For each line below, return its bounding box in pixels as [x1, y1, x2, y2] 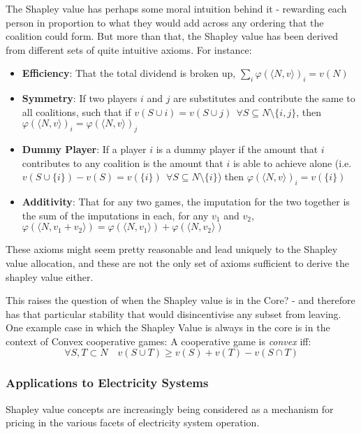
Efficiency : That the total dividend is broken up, [22, 66, 236, 80]
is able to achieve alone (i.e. [233, 155, 352, 170]
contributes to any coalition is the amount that [22, 155, 223, 170]
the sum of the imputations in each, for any [22, 208, 209, 222]
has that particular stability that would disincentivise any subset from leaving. [6, 306, 341, 321]
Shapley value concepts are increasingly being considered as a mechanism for [6, 401, 334, 416]
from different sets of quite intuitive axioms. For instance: [6, 42, 252, 57]
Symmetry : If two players [22, 91, 138, 106]
